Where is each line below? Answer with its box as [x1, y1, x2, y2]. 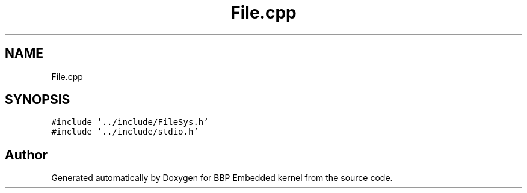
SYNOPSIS [5, 92, 70, 108]
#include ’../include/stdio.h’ [51, 127, 199, 137]
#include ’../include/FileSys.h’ [51, 117, 209, 127]
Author [5, 147, 48, 162]
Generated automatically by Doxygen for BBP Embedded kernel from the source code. [51, 173, 393, 183]
